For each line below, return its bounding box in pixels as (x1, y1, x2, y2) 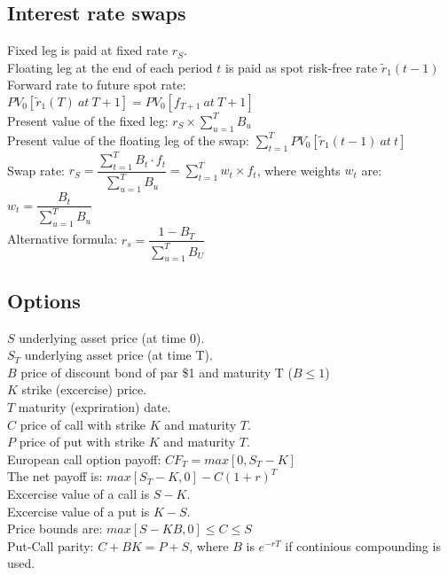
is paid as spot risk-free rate (225, 58, 378, 76)
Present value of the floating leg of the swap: (7, 130, 249, 149)
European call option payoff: (7, 449, 161, 468)
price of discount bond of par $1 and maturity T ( (20, 362, 293, 381)
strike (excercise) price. (21, 380, 147, 399)
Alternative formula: (7, 229, 118, 248)
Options (7, 286, 81, 314)
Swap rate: (7, 160, 65, 179)
